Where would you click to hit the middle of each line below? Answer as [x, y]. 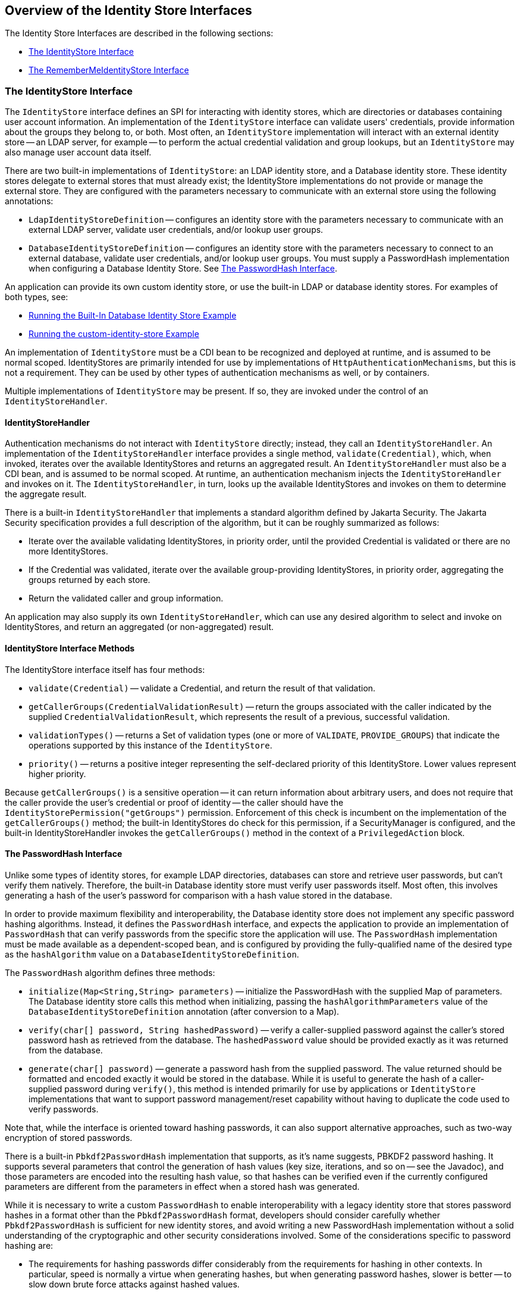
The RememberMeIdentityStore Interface [109, 70]
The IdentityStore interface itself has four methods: [105, 669]
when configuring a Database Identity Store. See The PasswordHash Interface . [183, 269]
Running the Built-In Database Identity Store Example [133, 316]
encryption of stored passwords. [69, 1137]
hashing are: [29, 1245]
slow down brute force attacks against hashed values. [134, 1284]
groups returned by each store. [90, 580]
